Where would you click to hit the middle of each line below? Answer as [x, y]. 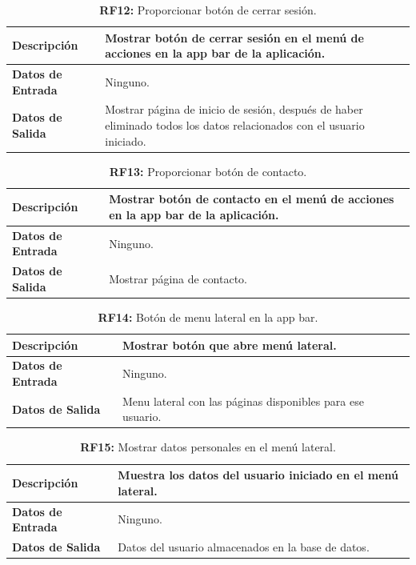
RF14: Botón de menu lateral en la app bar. [208, 317]
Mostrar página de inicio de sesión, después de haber [234, 109]
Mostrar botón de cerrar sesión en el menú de [234, 37]
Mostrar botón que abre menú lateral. [230, 345]
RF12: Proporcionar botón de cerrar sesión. [208, 10]
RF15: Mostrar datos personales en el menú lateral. [208, 447]
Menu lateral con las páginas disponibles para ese [243, 401]
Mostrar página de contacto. [178, 279]
